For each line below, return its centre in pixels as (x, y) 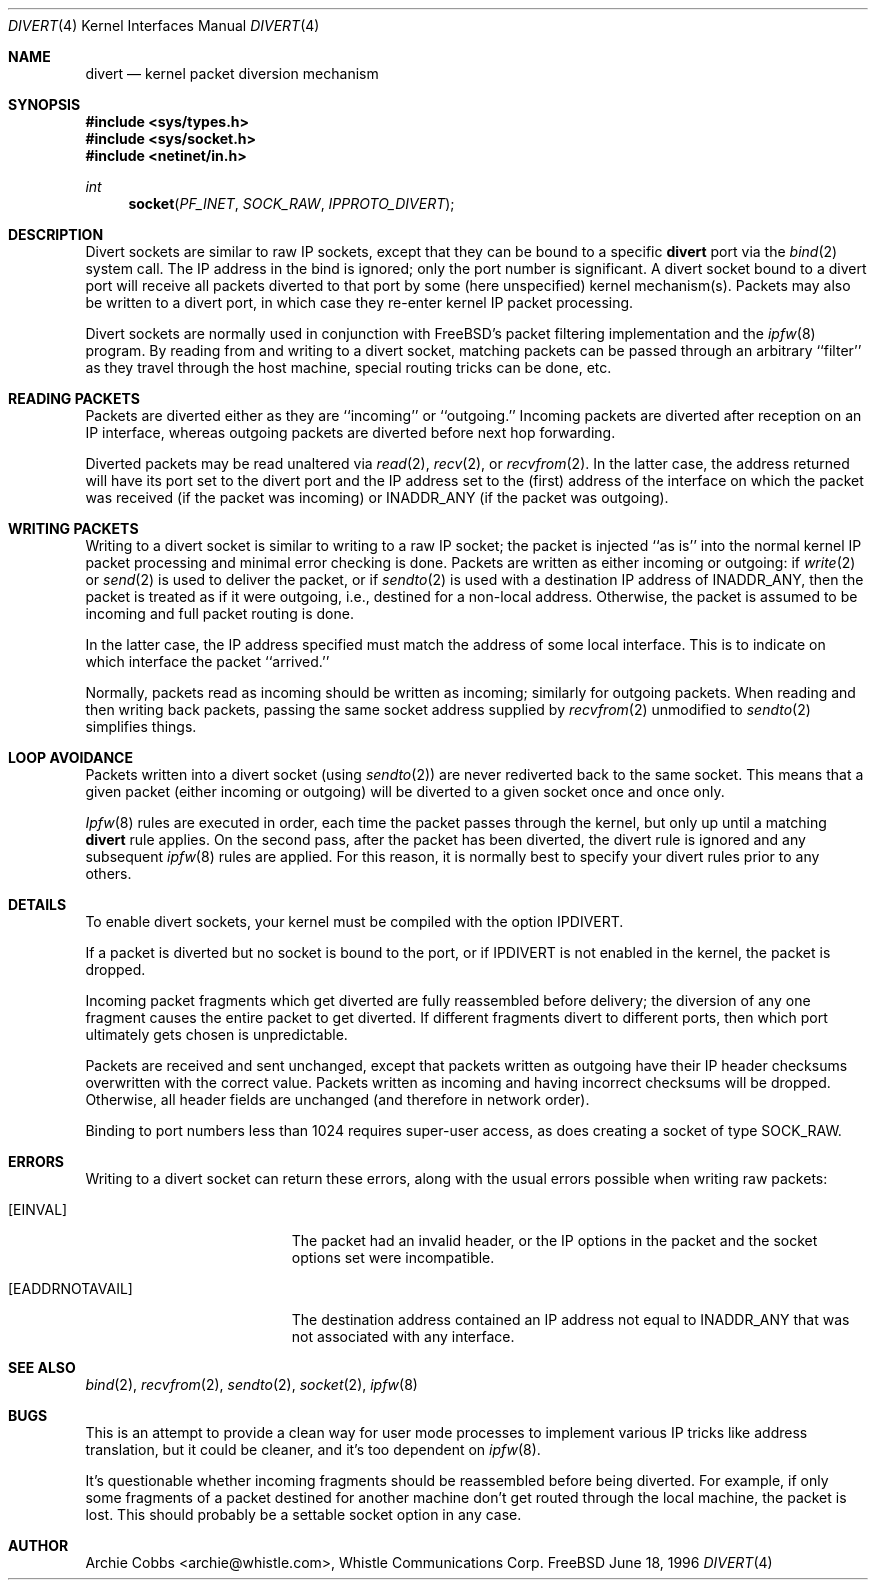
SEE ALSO (42, 1367)
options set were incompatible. (393, 1257)
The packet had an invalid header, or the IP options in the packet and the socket (554, 1240)
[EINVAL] (38, 1209)
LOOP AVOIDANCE (70, 757)
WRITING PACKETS (73, 528)
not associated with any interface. (403, 1336)
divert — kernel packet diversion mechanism (232, 73)
